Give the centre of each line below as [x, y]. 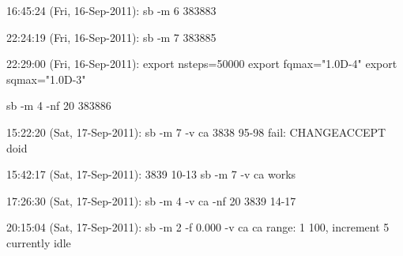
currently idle [39, 242]
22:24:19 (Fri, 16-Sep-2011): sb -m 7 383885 [111, 37]
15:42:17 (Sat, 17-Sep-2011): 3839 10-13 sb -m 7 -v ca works [151, 174]
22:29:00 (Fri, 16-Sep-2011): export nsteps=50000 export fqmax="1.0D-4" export [202, 64]
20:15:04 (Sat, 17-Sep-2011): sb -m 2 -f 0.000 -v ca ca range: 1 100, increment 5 [198, 227]
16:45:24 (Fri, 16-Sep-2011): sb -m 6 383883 [111, 10]
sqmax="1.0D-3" [46, 79]
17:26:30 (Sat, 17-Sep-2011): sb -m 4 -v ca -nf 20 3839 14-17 [151, 200]
